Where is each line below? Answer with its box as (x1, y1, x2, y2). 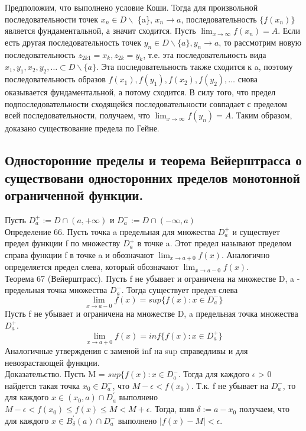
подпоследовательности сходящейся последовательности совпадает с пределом (5, 97, 287, 110)
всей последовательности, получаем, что (5, 109, 150, 121)
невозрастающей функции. (5, 356, 100, 368)
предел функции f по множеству (5, 237, 121, 249)
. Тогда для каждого (178, 368, 250, 380)
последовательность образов (5, 73, 106, 85)
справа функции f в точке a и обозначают (5, 248, 154, 260)
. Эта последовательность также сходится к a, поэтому (96, 60, 293, 73)
